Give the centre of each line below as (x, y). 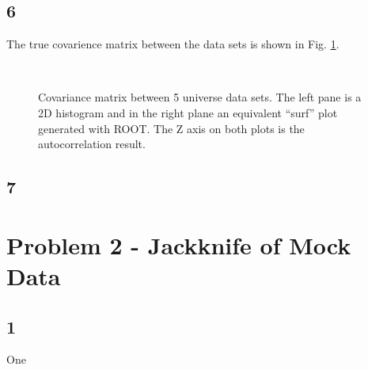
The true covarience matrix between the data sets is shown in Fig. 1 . (173, 44)
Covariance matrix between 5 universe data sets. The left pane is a (200, 97)
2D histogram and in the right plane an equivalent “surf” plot (188, 112)
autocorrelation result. (92, 144)
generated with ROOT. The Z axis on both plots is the (171, 128)
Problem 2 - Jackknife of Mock (179, 244)
